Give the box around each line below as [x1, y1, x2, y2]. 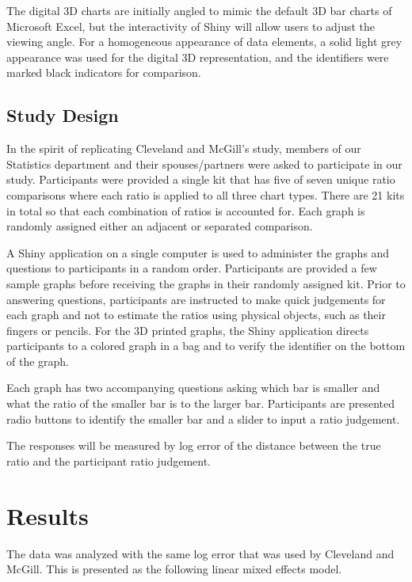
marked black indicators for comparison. [6, 64, 201, 81]
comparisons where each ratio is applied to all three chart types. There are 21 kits [6, 186, 405, 203]
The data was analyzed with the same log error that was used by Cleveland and [6, 545, 395, 561]
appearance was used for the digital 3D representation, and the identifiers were [6, 48, 389, 65]
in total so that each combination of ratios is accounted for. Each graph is [6, 202, 365, 219]
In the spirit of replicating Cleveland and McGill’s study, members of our [6, 140, 361, 157]
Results [6, 499, 89, 531]
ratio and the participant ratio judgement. [6, 452, 211, 469]
